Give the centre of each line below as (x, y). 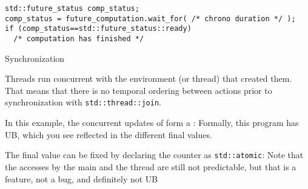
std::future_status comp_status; (72, 8)
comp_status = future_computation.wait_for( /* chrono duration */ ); (150, 18)
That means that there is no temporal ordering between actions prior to (139, 90)
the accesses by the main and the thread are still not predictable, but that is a (151, 166)
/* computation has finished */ (79, 38)
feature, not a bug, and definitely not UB (82, 178)
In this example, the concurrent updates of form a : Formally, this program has (152, 123)
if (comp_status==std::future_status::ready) (98, 29)
